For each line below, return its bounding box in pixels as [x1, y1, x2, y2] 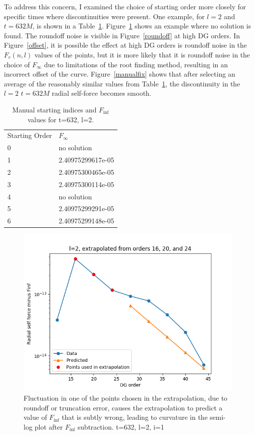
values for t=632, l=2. [28, 114, 94, 124]
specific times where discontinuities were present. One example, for [4, 11, 205, 21]
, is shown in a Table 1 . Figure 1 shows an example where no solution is [32, 21, 251, 31]
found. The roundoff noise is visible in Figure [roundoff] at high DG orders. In [4, 30, 240, 40]
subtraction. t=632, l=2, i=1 [78, 421, 164, 432]
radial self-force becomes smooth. [52, 88, 151, 98]
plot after [34, 421, 63, 432]
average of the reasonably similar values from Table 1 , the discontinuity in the [4, 78, 240, 88]
